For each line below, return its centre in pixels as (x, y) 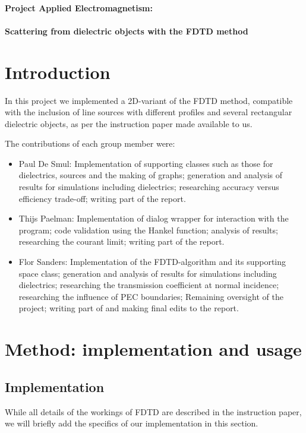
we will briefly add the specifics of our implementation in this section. (132, 423)
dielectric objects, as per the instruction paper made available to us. (129, 123)
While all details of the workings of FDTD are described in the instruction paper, (153, 411)
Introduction (58, 72)
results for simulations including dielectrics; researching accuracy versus (149, 187)
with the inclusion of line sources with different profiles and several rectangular (149, 112)
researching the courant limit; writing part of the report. (122, 241)
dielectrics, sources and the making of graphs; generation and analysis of (150, 175)
